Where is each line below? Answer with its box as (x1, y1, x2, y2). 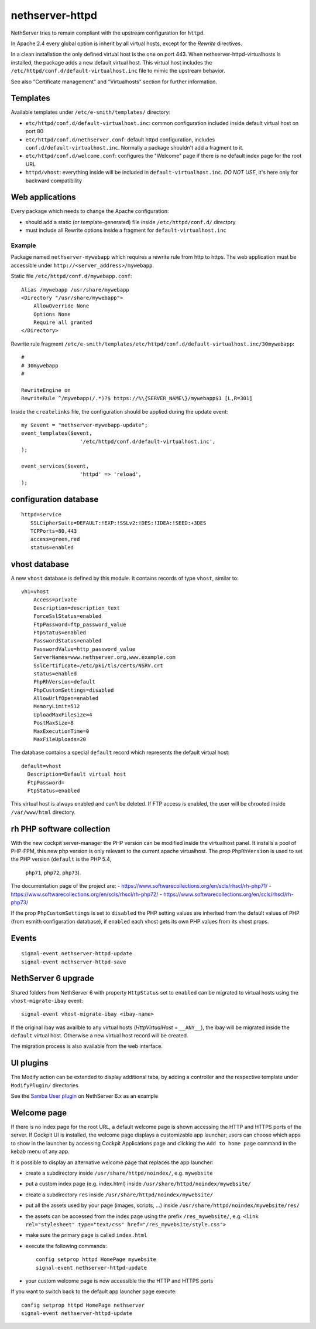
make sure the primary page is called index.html (25, 1232, 147, 1239)
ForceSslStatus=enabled (33, 613, 102, 620)
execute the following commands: (25, 1242, 107, 1249)
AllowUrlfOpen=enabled (33, 695, 99, 702)
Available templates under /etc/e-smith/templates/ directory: (11, 109, 171, 116)
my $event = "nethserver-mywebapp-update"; (21, 422, 148, 428)
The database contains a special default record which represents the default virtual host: (11, 749, 230, 756)
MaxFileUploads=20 (33, 736, 87, 743)
